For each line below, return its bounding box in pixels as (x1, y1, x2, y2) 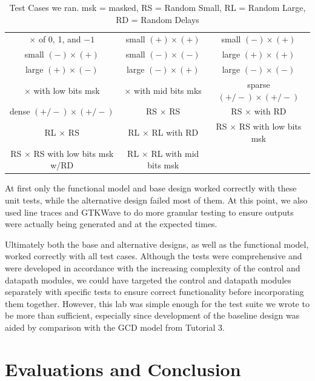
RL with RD (151, 126, 199, 139)
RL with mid (151, 147, 199, 159)
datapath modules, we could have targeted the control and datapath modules (5, 273, 291, 286)
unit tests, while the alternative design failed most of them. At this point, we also (5, 193, 308, 206)
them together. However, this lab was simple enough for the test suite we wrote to (5, 297, 310, 310)
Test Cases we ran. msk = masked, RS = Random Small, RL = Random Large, (9, 1, 306, 13)
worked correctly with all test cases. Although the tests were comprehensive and (5, 250, 302, 262)
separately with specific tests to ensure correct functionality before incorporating (5, 285, 304, 298)
